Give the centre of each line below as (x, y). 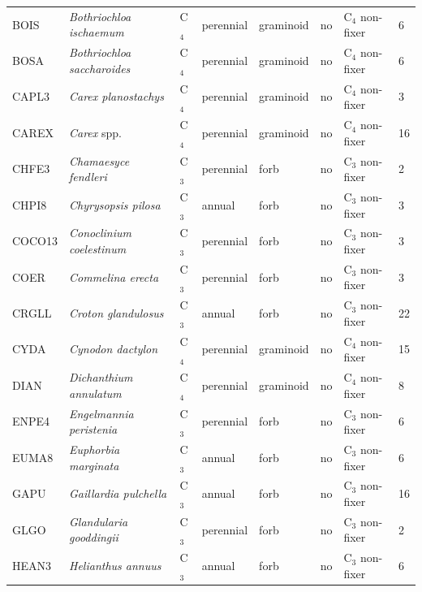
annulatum (95, 393)
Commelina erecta (114, 277)
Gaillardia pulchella (118, 493)
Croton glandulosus (116, 313)
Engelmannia (101, 413)
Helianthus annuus (115, 566)
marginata (94, 465)
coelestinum (98, 248)
